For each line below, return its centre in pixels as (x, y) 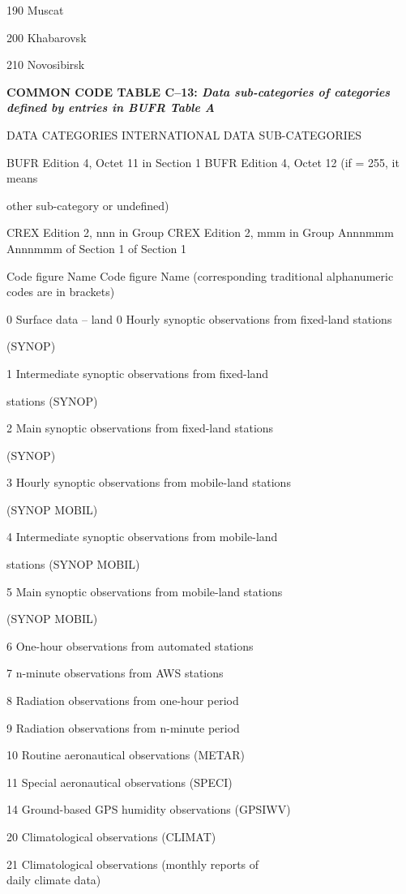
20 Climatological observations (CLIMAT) (111, 836)
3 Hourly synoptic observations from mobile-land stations (149, 482)
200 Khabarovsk (47, 37)
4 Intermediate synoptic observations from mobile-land (142, 537)
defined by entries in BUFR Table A (111, 107)
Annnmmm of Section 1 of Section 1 (97, 248)
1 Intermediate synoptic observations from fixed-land (138, 373)
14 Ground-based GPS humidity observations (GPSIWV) (149, 809)
